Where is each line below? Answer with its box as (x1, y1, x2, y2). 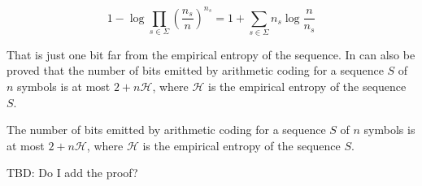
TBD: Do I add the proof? (7, 164, 138, 181)
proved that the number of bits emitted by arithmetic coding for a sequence (7, 62, 384, 79)
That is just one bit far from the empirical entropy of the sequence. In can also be (7, 45, 415, 63)
